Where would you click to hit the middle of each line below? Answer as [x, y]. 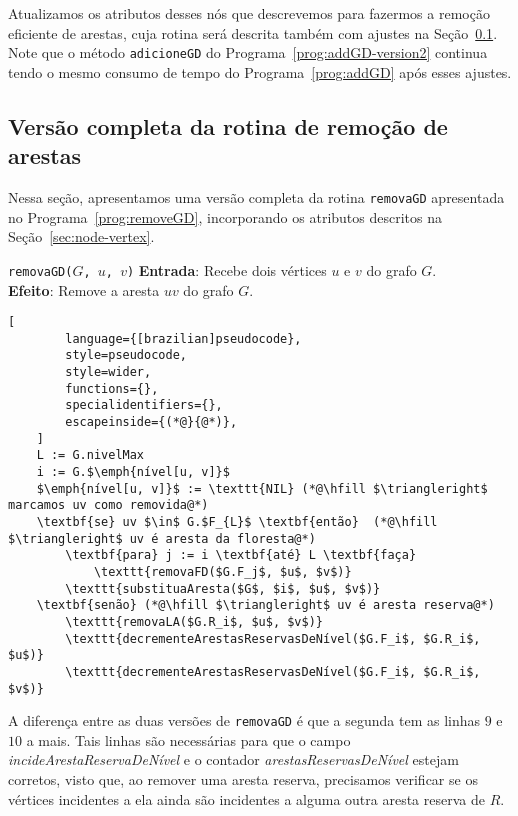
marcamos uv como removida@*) [108, 505]
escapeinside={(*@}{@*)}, [151, 422]
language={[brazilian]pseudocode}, [183, 338]
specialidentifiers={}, [144, 405]
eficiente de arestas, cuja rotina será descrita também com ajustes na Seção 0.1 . [253, 32]
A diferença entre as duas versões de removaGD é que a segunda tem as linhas [244, 720]
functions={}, [112, 388]
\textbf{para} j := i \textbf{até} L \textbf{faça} [241, 555]
